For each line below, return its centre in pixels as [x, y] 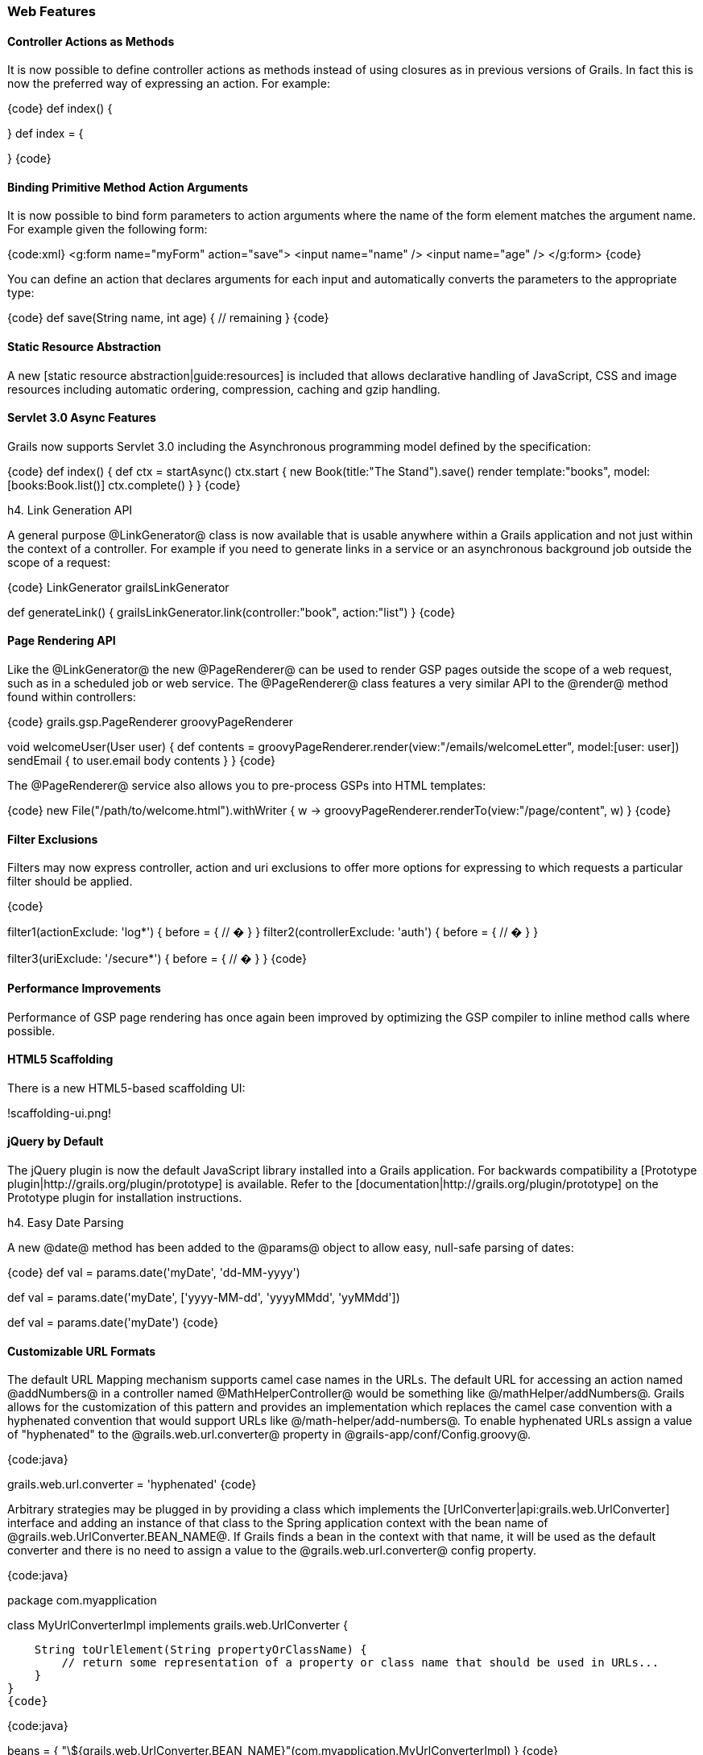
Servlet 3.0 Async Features [82, 418]
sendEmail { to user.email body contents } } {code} [141, 761]
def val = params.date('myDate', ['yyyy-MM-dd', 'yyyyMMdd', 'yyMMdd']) [204, 1297]
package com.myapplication [82, 1600]
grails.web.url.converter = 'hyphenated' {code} [132, 1485]
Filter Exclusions [53, 839]
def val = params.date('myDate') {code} [113, 1322]
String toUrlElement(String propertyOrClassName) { [201, 1650]
